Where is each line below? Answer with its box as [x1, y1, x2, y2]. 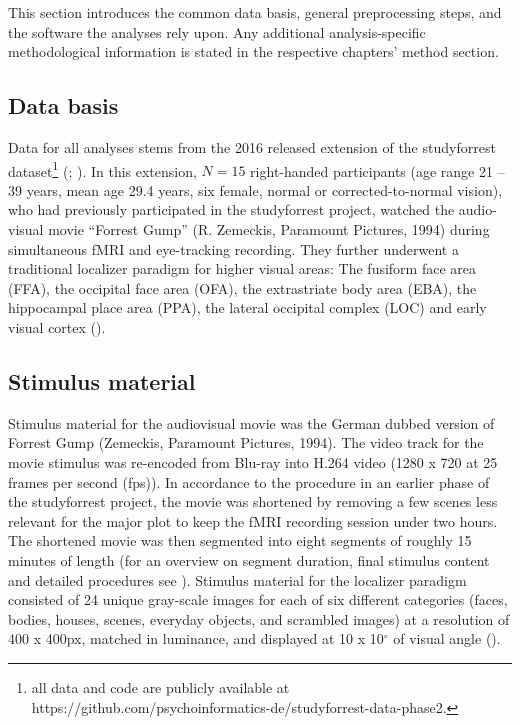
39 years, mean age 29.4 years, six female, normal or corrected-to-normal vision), [8, 179, 503, 200]
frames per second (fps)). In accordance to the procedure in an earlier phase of [8, 471, 490, 492]
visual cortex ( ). [8, 316, 106, 337]
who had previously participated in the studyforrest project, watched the [8, 199, 455, 220]
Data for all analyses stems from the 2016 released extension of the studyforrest [8, 136, 496, 157]
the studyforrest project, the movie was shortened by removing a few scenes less [8, 491, 498, 512]
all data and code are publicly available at [31, 676, 290, 697]
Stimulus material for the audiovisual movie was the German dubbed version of [8, 412, 495, 433]
